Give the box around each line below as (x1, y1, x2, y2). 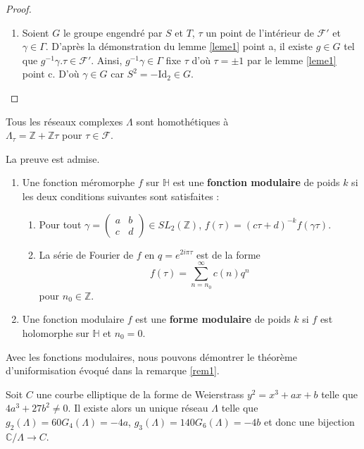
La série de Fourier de (39, 247, 134, 262)
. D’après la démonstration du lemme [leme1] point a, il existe (45, 39, 313, 54)
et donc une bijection (263, 414, 355, 429)
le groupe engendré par (63, 25, 163, 39)
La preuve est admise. (6, 151, 100, 166)
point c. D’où (22, 66, 80, 81)
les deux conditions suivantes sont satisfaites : (22, 188, 220, 203)
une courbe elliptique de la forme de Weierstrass (36, 386, 244, 401)
